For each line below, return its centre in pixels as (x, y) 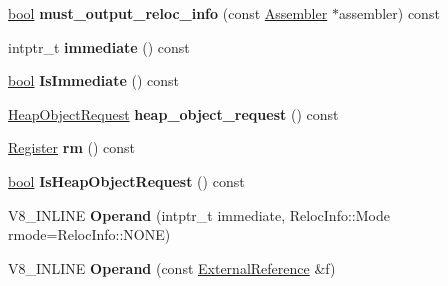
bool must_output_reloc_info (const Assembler (168, 13)
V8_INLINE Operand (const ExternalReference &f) (172, 267)
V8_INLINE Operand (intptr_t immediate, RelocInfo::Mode (199, 214)
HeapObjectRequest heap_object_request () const (173, 113)
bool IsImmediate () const (93, 80)
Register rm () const (71, 147)
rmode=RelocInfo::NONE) (89, 234)
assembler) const (389, 13)
